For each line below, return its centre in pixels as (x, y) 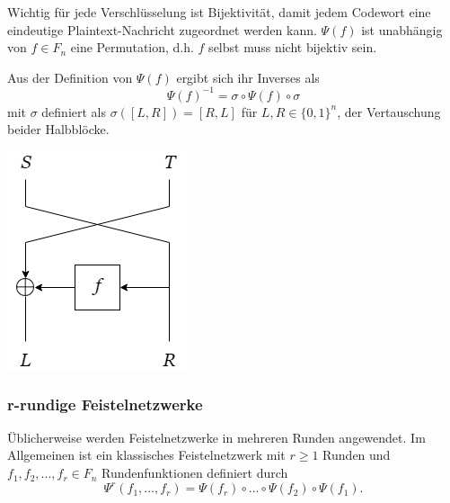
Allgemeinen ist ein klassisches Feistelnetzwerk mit (146, 455)
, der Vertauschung (389, 111)
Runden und (357, 455)
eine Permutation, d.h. (132, 47)
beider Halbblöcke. (58, 129)
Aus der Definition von (70, 77)
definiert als (74, 111)
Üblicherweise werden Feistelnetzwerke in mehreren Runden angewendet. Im (216, 437)
